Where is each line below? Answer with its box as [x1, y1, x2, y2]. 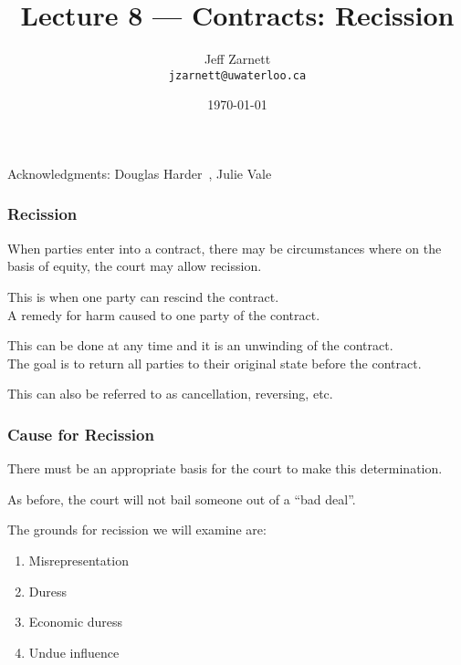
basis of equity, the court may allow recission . [7, 256, 262, 275]
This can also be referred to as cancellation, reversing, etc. [7, 384, 333, 403]
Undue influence [28, 642, 120, 661]
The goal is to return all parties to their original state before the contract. [7, 353, 422, 372]
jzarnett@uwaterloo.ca [168, 68, 307, 82]
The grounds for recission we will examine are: [7, 520, 267, 539]
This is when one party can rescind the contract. [7, 286, 279, 306]
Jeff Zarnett [204, 49, 271, 68]
